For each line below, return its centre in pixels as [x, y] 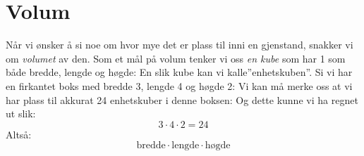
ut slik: [21, 113]
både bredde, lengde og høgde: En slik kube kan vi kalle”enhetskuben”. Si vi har [179, 72]
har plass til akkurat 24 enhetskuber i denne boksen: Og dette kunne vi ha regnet [182, 99]
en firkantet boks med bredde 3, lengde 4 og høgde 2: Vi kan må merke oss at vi [179, 85]
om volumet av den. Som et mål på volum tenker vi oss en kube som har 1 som [176, 58]
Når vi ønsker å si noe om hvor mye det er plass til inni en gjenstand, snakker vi [180, 45]
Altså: [19, 134]
